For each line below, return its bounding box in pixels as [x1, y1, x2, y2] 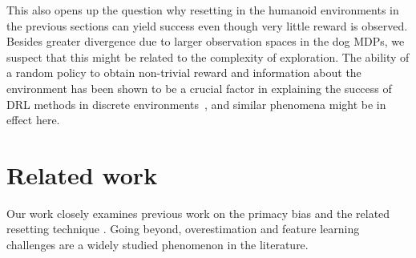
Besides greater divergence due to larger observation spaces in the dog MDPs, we [6, 33, 405, 50]
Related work [6, 158, 158, 191]
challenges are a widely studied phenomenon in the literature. [6, 236, 309, 253]
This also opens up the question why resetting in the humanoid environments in [6, 2, 399, 18]
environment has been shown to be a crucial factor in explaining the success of [6, 79, 392, 96]
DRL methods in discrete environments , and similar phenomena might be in [6, 95, 386, 112]
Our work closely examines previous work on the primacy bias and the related [6, 204, 390, 221]
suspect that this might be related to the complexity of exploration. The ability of [6, 48, 410, 65]
